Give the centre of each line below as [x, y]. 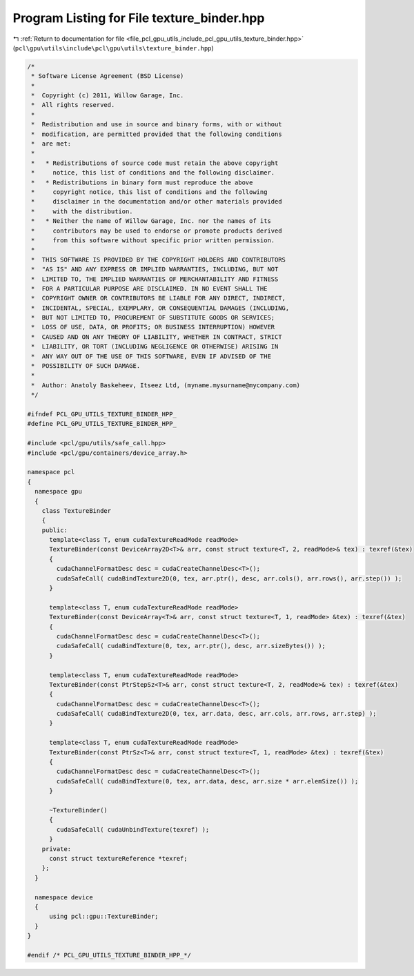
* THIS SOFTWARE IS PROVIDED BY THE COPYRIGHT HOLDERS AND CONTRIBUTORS [159, 260]
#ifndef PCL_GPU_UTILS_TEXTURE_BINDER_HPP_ [102, 414]
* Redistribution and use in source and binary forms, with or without [157, 125]
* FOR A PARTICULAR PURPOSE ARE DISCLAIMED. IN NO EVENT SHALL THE [149, 289]
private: [57, 849]
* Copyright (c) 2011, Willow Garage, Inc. [108, 96]
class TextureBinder [77, 510]
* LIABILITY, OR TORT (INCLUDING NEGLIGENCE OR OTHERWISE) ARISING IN [155, 347]
